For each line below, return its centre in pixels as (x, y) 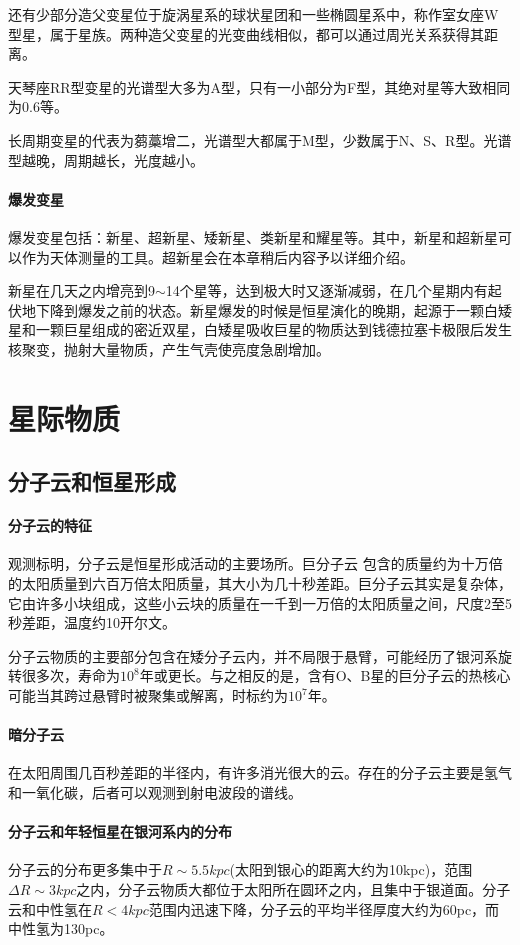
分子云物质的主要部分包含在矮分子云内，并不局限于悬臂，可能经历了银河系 (253, 655)
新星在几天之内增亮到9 (81, 290)
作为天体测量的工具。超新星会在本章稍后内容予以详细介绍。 (217, 256)
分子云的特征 (50, 525)
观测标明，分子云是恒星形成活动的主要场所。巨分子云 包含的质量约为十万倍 (255, 563)
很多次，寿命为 (70, 675)
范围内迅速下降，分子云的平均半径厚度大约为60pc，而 (324, 908)
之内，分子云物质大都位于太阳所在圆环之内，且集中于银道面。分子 (293, 889)
